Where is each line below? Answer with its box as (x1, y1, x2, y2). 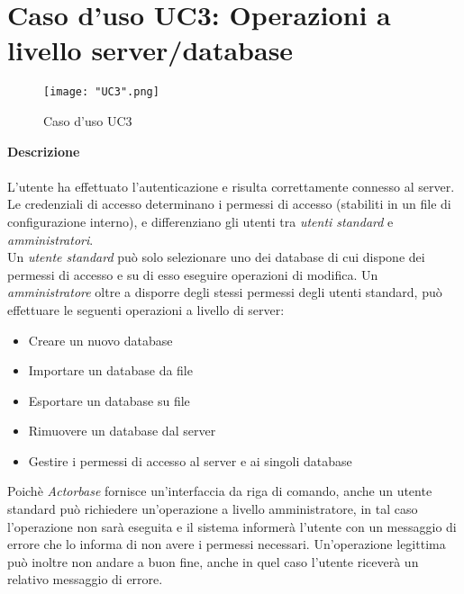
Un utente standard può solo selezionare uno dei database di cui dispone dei (7, 247, 425, 266)
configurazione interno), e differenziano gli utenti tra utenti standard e (7, 211, 394, 230)
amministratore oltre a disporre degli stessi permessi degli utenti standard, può (7, 283, 442, 301)
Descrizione (7, 141, 80, 160)
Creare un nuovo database (28, 330, 173, 349)
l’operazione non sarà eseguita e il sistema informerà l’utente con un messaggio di (7, 517, 457, 535)
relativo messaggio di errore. (7, 570, 163, 589)
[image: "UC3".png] (43, 85, 159, 99)
